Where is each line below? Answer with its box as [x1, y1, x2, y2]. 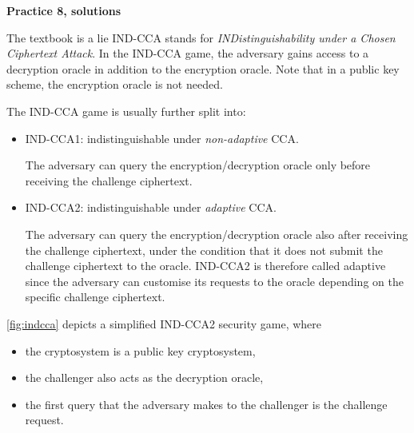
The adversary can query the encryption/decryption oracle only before [25, 157, 371, 173]
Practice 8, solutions [6, 2, 121, 18]
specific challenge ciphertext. [25, 288, 165, 305]
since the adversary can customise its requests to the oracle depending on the [25, 272, 404, 289]
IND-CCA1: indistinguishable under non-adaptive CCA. [25, 129, 299, 146]
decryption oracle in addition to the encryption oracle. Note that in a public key [6, 60, 400, 77]
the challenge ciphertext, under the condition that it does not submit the [25, 241, 383, 258]
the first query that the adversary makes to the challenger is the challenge [25, 395, 388, 412]
